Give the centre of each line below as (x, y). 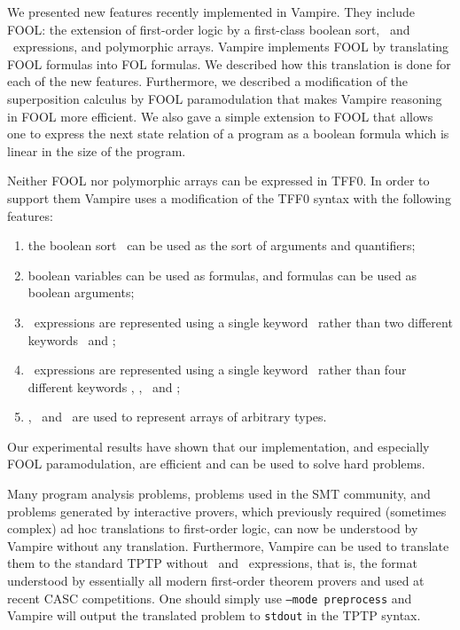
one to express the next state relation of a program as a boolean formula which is (228, 134)
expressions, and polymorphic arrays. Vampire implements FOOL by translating (231, 47)
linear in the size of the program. (97, 150)
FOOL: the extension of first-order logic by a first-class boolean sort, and (209, 29)
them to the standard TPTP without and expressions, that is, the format (212, 563)
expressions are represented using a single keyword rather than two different (243, 322)
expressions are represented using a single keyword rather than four (220, 370)
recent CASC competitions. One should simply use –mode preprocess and (210, 598)
